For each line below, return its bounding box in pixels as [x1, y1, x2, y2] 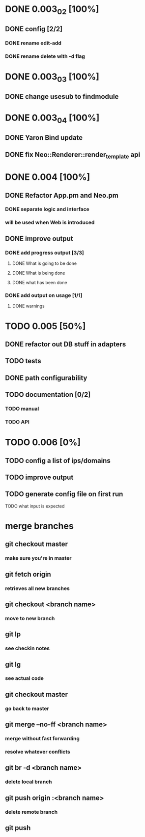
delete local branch [5, 778, 52, 785]
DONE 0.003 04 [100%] [5, 112, 100, 125]
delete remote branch [5, 808, 58, 815]
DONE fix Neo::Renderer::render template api [5, 150, 141, 160]
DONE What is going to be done [12, 260, 77, 266]
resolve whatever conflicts [5, 749, 70, 755]
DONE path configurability [5, 374, 87, 382]
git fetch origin [5, 570, 52, 579]
